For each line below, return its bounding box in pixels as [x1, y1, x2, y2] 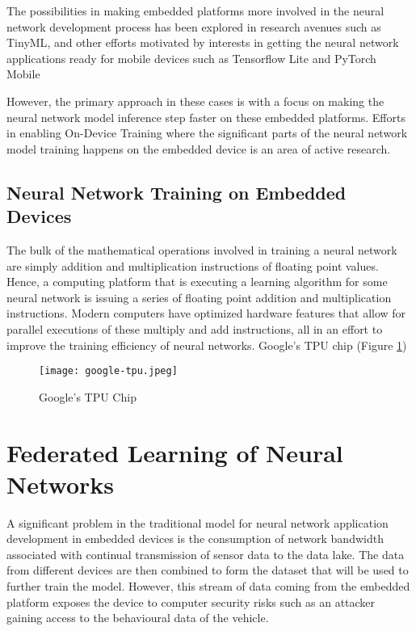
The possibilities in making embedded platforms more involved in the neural [6, 2, 384, 19]
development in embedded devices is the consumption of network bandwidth [6, 530, 384, 547]
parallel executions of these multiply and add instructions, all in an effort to [6, 320, 383, 337]
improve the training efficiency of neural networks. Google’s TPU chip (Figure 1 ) [6, 336, 407, 353]
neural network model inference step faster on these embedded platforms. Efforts [6, 108, 405, 125]
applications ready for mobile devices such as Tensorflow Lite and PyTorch [6, 49, 376, 66]
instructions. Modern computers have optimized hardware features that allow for [6, 305, 406, 322]
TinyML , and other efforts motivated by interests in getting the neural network [6, 34, 399, 51]
